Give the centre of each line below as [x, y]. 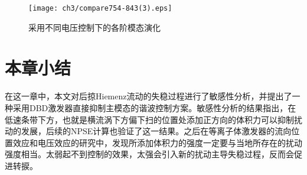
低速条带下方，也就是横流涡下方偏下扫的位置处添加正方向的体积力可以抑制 [149, 119]
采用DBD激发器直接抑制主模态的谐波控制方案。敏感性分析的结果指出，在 [154, 107]
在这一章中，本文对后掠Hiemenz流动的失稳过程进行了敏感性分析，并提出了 [148, 96]
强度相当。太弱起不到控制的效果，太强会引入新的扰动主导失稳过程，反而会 [149, 154]
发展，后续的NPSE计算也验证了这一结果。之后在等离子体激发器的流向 [156, 131]
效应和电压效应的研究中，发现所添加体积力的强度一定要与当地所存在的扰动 [157, 142]
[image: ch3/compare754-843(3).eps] [100, 8]
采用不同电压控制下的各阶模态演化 [94, 27]
